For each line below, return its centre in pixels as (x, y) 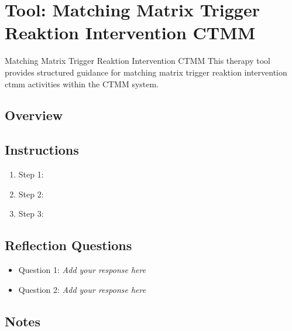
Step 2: (31, 194)
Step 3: (31, 214)
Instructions (42, 150)
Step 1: (31, 174)
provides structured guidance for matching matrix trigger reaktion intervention (146, 72)
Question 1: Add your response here (82, 270)
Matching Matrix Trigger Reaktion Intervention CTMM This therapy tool (138, 61)
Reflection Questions (68, 245)
